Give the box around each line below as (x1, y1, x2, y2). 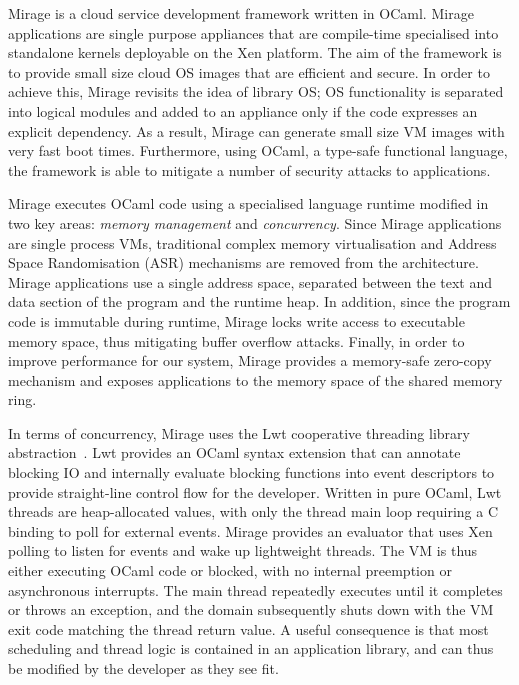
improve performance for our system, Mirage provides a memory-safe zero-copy (8, 350, 492, 371)
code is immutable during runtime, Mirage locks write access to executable (8, 310, 465, 331)
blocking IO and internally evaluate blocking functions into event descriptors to (8, 462, 495, 483)
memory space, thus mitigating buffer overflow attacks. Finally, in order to (8, 330, 465, 351)
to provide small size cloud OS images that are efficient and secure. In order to (8, 61, 490, 82)
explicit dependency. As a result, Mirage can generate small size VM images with (8, 120, 505, 141)
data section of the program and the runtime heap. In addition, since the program (8, 291, 511, 312)
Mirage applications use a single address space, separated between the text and (8, 271, 493, 292)
